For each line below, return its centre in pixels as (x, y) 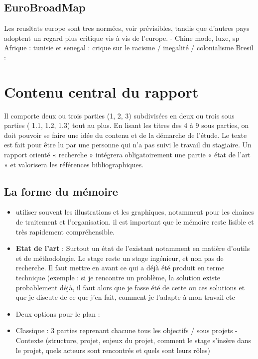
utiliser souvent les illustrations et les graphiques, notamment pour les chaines (135, 212)
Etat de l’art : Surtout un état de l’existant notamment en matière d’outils (133, 248)
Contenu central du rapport (101, 91)
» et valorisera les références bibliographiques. (74, 164)
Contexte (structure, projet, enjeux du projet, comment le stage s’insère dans (133, 340)
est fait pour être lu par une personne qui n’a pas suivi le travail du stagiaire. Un (128, 145)
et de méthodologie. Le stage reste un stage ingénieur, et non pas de (120, 258)
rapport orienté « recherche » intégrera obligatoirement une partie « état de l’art (128, 155)
